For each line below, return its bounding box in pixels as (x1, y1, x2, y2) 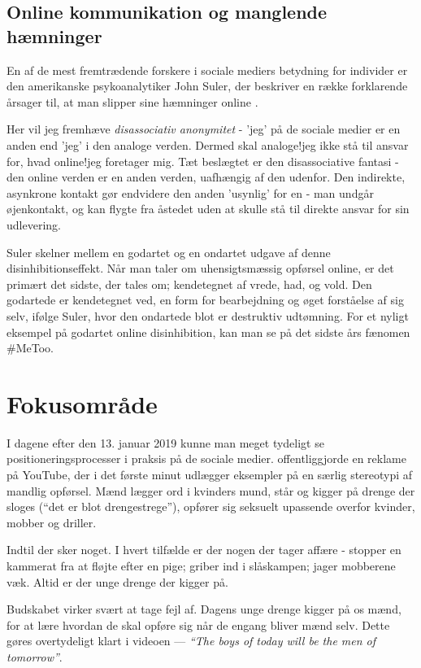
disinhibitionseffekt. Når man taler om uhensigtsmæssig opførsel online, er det (7, 260, 394, 277)
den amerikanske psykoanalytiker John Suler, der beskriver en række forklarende (7, 77, 408, 94)
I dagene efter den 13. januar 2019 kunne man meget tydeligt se (7, 434, 324, 451)
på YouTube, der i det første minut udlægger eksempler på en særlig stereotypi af (7, 466, 413, 482)
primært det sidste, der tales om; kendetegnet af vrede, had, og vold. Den (7, 275, 372, 292)
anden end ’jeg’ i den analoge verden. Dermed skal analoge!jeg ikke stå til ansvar (7, 136, 409, 153)
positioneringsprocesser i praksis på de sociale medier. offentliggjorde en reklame (7, 450, 406, 467)
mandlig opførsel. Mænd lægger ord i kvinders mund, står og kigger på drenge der (7, 482, 415, 499)
